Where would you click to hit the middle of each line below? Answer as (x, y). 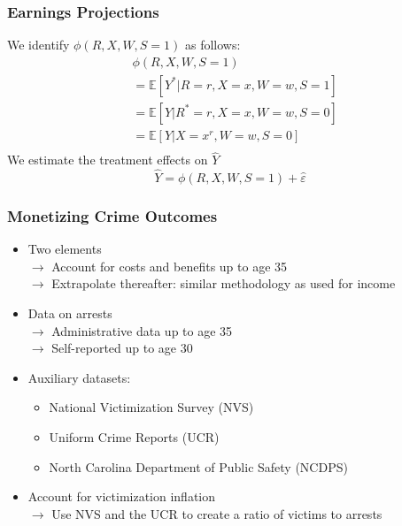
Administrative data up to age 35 (142, 330)
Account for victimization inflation (122, 496)
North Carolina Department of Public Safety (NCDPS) (198, 466)
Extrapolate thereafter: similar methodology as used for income (224, 283)
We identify (39, 45)
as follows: (213, 45)
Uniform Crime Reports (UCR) (134, 436)
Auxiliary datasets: (79, 377)
